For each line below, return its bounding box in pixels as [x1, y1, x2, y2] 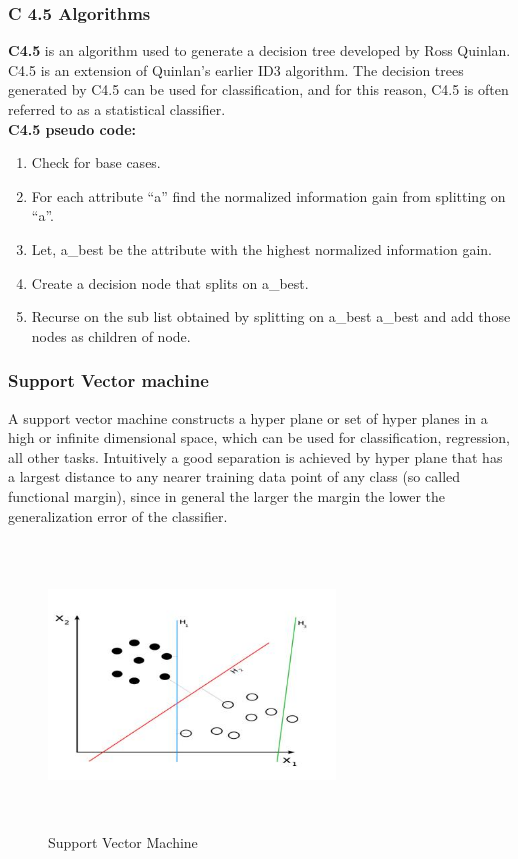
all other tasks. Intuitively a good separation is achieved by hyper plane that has [8, 446, 503, 467]
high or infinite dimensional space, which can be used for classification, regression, [8, 427, 510, 448]
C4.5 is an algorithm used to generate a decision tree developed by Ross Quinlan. [8, 40, 511, 61]
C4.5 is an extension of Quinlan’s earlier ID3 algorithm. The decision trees [8, 59, 464, 80]
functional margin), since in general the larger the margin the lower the [8, 485, 446, 506]
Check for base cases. [31, 152, 161, 173]
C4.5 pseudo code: [8, 118, 136, 139]
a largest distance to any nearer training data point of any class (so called [8, 466, 461, 487]
